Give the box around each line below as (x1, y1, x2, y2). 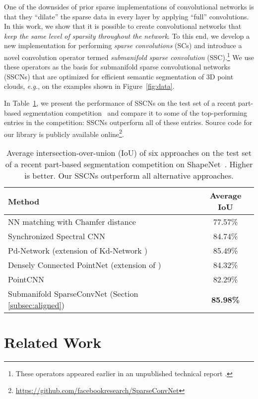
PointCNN (8, 273, 45, 285)
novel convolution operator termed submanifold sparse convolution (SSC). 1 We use (4, 50, 254, 62)
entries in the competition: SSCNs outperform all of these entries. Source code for (4, 117, 253, 128)
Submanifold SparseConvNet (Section (8, 288, 138, 300)
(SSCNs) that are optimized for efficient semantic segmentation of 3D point (4, 71, 234, 81)
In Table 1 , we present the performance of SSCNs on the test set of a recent (4, 98, 236, 108)
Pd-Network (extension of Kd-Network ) (8, 245, 148, 257)
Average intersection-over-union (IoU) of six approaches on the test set (6, 147, 252, 159)
